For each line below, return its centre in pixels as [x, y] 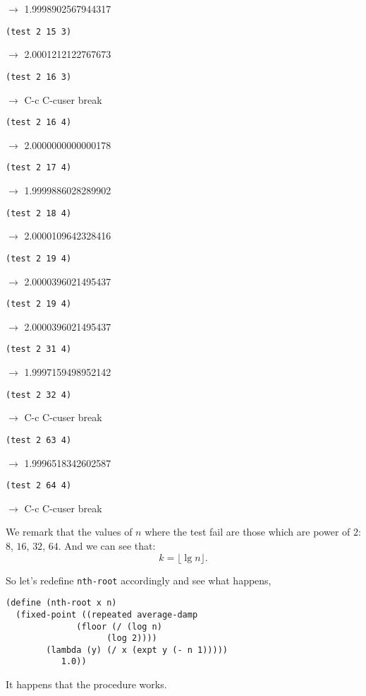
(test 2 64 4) [39, 486]
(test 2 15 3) [39, 31]
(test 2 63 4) [39, 440]
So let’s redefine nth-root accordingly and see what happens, [139, 580]
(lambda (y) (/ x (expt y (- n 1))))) [137, 650]
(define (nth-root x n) [61, 603]
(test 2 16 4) [39, 123]
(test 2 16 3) [39, 77]
